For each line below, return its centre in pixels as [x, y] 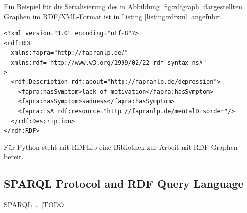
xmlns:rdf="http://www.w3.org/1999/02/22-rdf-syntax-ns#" [109, 62]
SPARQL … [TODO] [35, 204]
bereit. [14, 157]
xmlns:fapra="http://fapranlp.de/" [70, 53]
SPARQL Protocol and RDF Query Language [124, 183]
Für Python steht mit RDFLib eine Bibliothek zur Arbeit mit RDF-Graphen [121, 147]
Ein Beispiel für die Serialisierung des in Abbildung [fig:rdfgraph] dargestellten [123, 6]
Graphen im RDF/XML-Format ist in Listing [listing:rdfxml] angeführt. [113, 16]
